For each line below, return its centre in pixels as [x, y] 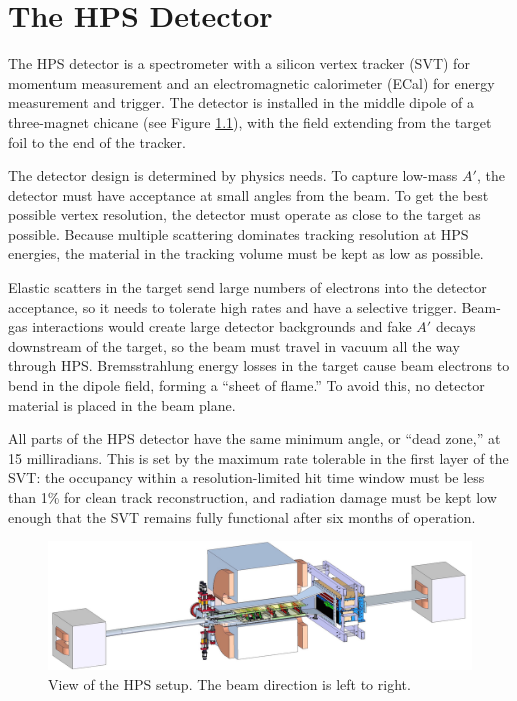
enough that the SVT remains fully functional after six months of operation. [242, 516]
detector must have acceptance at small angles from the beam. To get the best [248, 194]
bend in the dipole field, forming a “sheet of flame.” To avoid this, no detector [246, 385]
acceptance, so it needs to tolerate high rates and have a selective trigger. [232, 306]
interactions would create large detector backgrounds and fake [222, 326]
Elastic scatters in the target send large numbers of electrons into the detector [247, 287]
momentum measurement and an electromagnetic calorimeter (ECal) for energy [251, 82]
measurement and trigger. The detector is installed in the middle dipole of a [241, 102]
